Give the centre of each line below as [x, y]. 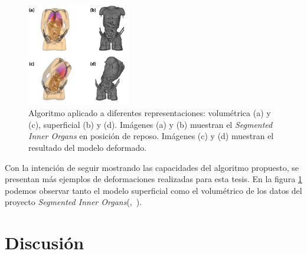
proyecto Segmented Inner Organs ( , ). [74, 202]
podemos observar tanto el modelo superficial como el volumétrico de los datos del [153, 190]
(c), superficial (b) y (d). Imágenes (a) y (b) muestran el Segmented [151, 124]
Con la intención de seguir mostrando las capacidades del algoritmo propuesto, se [152, 167]
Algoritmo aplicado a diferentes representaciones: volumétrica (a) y [150, 113]
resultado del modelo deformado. [88, 147]
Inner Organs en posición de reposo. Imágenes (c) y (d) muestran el [151, 136]
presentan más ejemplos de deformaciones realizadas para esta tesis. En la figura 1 [153, 179]
